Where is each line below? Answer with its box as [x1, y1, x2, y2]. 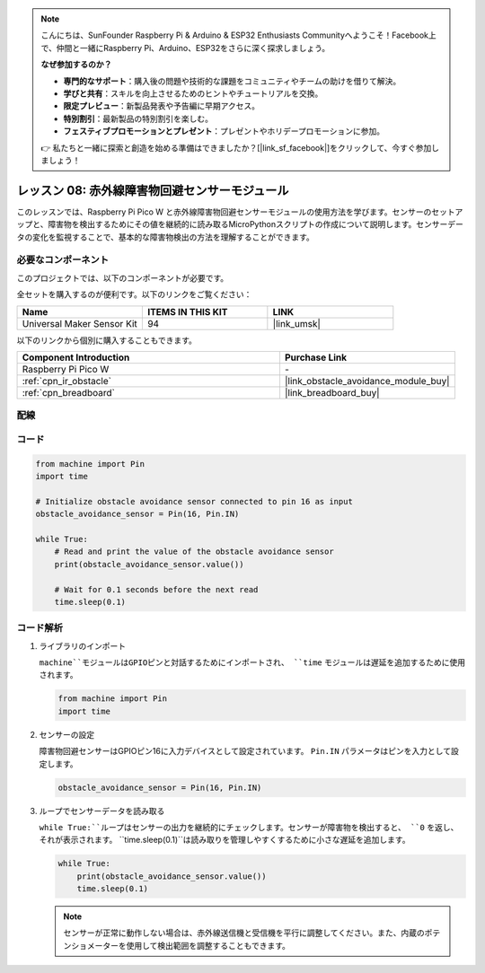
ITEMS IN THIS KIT [146, 305, 228, 318]
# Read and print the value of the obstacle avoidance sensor [54, 547, 334, 557]
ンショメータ [63, 940, 111, 951]
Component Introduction [22, 351, 130, 364]
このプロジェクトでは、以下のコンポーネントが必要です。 [16, 272, 229, 283]
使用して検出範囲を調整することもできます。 [126, 940, 291, 951]
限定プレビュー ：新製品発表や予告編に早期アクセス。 [63, 101, 260, 111]
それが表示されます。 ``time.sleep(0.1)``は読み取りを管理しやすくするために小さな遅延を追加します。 [39, 835, 410, 846]
